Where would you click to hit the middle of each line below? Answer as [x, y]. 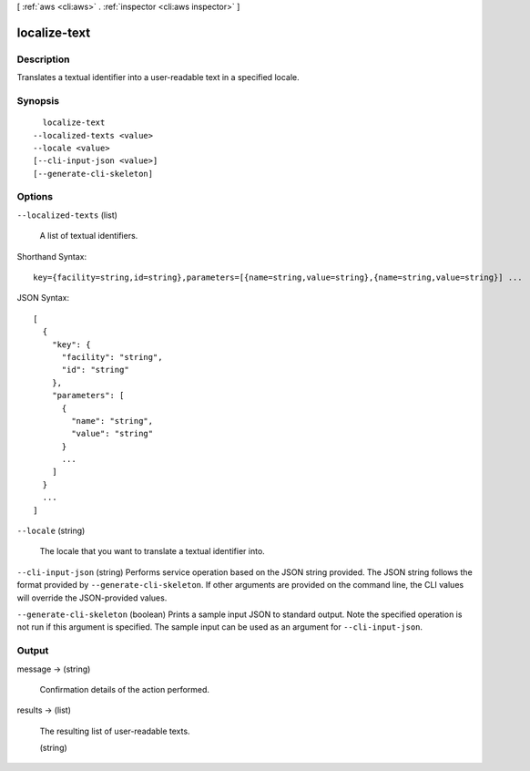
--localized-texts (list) [67, 215]
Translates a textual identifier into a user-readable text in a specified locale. [158, 77]
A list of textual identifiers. [89, 236]
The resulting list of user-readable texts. [115, 731]
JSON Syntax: [43, 298]
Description [43, 59]
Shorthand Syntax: [51, 256]
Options [35, 197]
